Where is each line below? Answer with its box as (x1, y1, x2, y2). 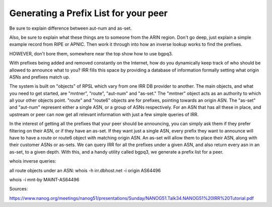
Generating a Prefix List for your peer (9, 8, 168, 19)
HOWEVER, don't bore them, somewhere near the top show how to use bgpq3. (9, 50, 173, 56)
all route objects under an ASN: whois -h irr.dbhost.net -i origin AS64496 (9, 167, 161, 173)
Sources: (9, 186, 28, 192)
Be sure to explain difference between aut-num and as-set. (9, 25, 132, 31)
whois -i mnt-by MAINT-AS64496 (9, 176, 80, 182)
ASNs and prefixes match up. (9, 74, 70, 80)
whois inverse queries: (9, 158, 56, 164)
